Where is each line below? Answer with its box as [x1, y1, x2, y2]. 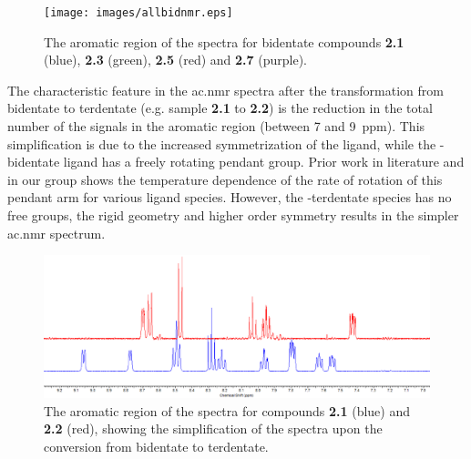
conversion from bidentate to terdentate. [44, 436, 269, 455]
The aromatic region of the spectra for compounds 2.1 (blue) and [44, 401, 411, 420]
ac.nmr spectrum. [7, 223, 106, 242]
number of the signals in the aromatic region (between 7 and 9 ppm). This [7, 117, 425, 136]
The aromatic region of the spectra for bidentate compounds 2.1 [44, 32, 404, 51]
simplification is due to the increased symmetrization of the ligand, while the [7, 134, 436, 153]
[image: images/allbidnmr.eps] [44, 6, 233, 19]
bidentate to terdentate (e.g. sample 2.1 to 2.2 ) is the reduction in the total [7, 98, 433, 117]
